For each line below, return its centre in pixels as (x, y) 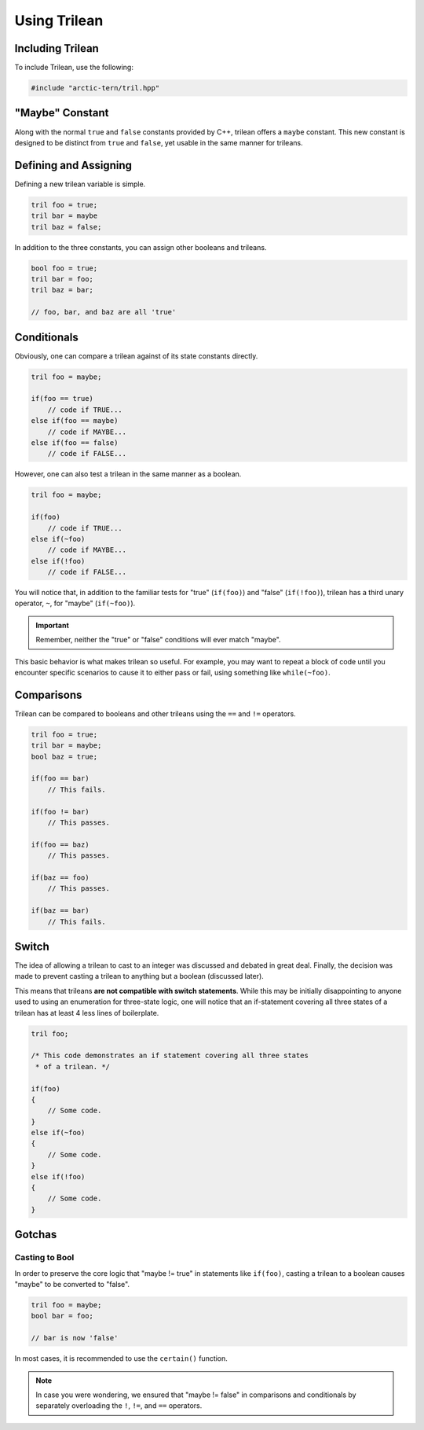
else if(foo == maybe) (75, 421)
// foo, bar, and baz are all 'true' (104, 312)
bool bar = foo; (62, 1316)
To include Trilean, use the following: (74, 68)
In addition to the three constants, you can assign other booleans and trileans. (141, 247)
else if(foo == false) (75, 443)
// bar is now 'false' (75, 1338)
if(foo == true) (62, 399)
